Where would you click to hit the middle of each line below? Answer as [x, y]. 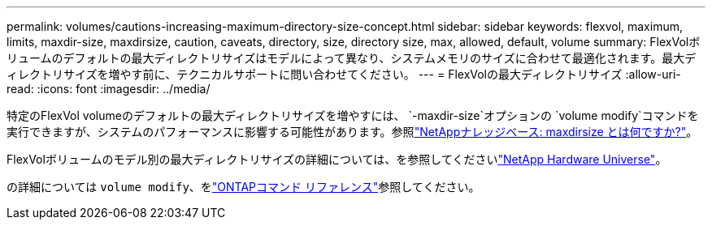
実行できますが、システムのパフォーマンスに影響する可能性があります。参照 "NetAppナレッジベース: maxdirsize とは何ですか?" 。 [352, 132]
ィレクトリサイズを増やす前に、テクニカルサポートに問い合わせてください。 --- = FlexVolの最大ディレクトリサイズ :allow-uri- [344, 74]
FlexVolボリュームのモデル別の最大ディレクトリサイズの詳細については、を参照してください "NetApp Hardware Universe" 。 [337, 159]
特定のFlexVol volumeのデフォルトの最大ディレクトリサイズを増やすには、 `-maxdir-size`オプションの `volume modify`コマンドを [353, 115]
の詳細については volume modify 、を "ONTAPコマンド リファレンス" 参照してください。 [243, 187]
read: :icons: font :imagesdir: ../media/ [109, 89]
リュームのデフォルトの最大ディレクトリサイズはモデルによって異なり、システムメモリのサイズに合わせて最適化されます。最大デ [352, 58]
